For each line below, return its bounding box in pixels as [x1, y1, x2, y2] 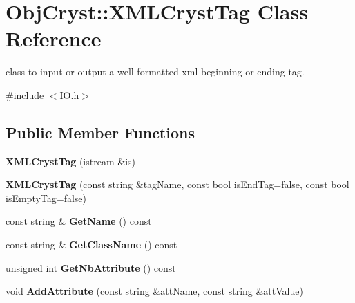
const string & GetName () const [6, 214, 152, 228]
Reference [6, 24, 102, 53]
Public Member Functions [6, 121, 195, 143]
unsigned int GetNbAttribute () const [6, 260, 176, 275]
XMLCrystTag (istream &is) [6, 154, 136, 168]
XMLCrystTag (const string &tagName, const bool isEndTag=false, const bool [6, 177, 349, 192]
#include [6, 87, 44, 102]
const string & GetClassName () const [6, 237, 177, 252]
